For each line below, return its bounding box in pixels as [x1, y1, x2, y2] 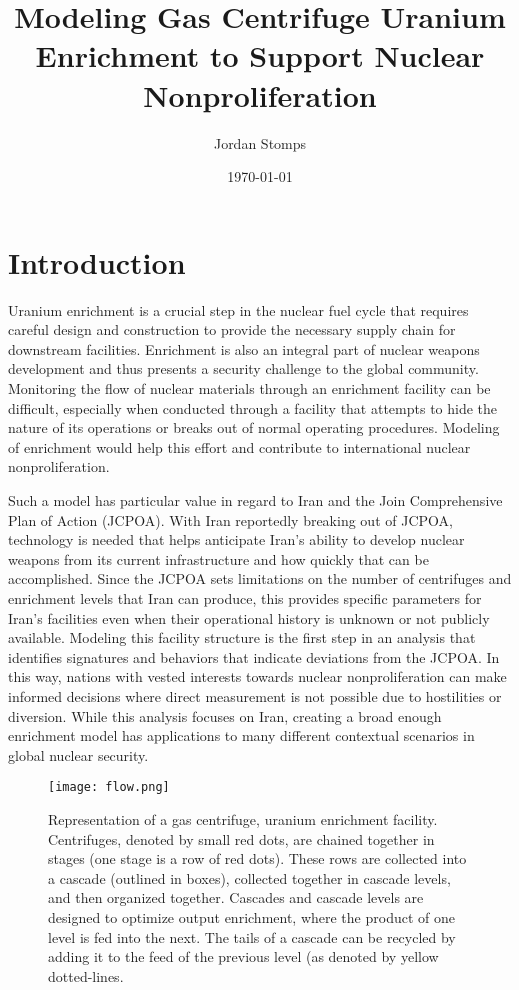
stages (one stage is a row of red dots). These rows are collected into [48, 848, 467, 869]
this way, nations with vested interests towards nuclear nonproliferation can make [8, 666, 507, 687]
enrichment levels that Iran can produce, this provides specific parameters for [8, 587, 482, 608]
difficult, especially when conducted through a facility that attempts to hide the [8, 397, 498, 418]
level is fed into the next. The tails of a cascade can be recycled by [48, 926, 456, 947]
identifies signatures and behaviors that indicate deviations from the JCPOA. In [8, 646, 500, 667]
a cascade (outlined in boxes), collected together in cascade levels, [48, 867, 451, 888]
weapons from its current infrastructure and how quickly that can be [8, 548, 429, 569]
